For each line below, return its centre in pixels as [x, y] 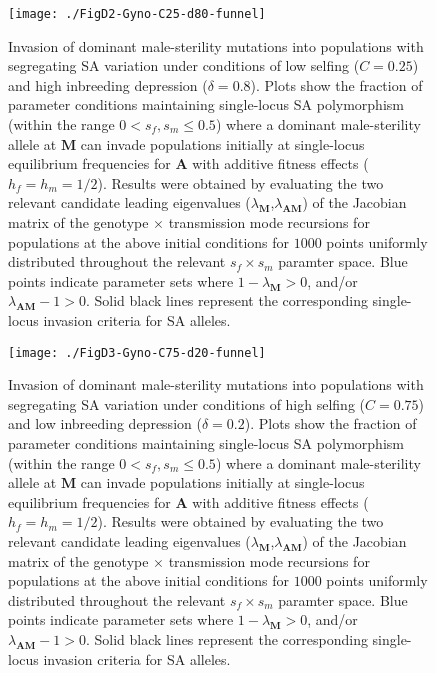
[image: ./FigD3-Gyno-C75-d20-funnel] [137, 352]
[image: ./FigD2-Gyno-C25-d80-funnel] [137, 14]
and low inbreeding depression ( [105, 423]
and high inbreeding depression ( [108, 84]
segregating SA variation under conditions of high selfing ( [186, 403]
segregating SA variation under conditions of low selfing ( [184, 65]
